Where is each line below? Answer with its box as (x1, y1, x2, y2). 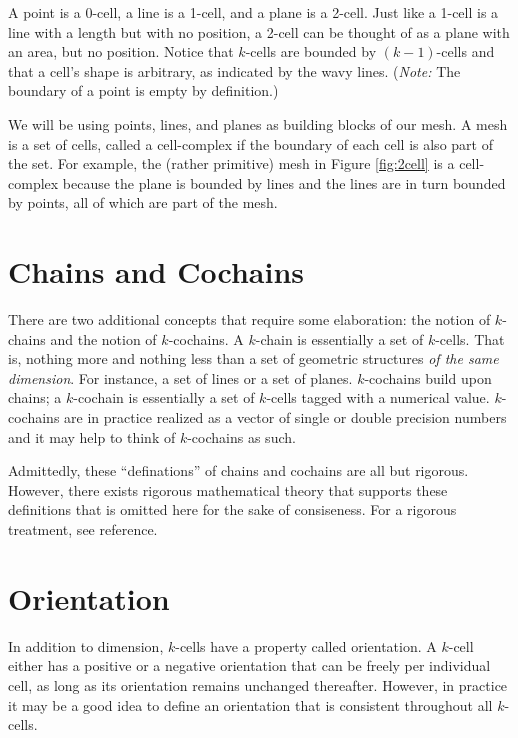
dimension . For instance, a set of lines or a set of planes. (8, 367, 353, 388)
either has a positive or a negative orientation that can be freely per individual (8, 655, 491, 676)
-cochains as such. (187, 426, 296, 447)
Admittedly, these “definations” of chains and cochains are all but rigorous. (8, 460, 469, 481)
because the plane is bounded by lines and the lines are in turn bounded (62, 172, 506, 193)
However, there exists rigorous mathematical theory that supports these (8, 479, 448, 500)
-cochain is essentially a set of (73, 387, 255, 408)
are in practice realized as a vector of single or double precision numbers (64, 407, 507, 428)
